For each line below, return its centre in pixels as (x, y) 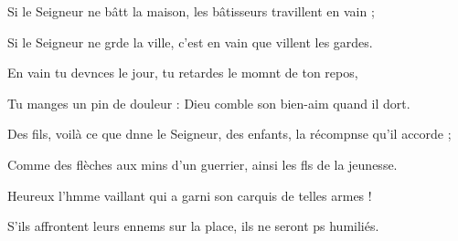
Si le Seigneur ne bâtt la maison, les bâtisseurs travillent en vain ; (191, 11)
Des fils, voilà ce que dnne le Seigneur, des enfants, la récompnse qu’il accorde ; (229, 134)
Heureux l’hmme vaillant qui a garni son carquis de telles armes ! (190, 195)
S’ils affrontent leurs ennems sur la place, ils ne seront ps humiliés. (193, 226)
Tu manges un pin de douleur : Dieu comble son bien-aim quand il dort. (209, 103)
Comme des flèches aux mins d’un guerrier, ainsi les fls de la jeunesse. (202, 164)
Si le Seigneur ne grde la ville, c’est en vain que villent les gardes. (190, 42)
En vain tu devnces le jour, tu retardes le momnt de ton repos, (183, 73)
